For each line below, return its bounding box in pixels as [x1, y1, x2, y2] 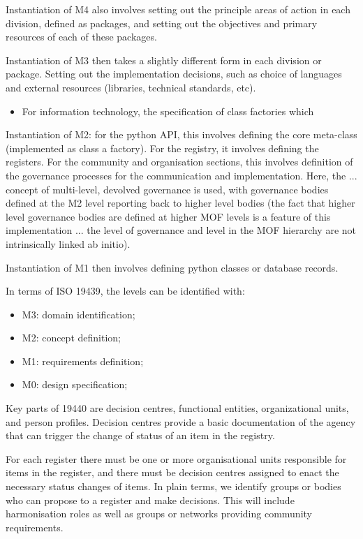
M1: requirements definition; [22, 353, 144, 368]
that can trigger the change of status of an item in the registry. [6, 428, 275, 443]
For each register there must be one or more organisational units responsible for [6, 451, 347, 466]
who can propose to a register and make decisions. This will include [6, 492, 295, 507]
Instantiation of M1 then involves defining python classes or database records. [6, 260, 339, 274]
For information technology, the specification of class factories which [22, 103, 314, 118]
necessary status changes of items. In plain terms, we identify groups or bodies [6, 479, 341, 494]
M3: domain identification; [22, 307, 135, 321]
